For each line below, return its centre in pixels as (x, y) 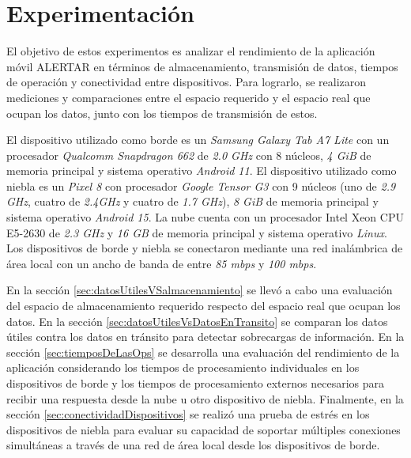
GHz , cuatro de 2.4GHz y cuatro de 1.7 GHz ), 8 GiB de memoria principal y (192, 201)
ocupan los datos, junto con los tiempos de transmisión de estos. (162, 113)
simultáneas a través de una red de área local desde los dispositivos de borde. (193, 445)
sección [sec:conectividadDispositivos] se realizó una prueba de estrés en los (188, 414)
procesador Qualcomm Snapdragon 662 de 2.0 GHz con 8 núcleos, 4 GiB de (189, 155)
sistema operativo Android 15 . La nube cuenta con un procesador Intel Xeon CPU (205, 217)
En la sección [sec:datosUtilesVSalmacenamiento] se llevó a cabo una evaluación (200, 290)
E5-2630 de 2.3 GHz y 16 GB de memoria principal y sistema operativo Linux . (197, 232)
